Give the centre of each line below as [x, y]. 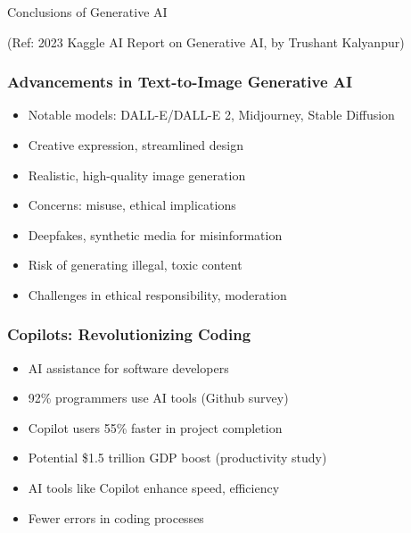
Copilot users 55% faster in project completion [155, 427]
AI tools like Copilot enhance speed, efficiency [154, 488]
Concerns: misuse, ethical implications [132, 205]
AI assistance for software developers [128, 367]
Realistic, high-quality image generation [137, 175]
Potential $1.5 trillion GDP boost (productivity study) [177, 458]
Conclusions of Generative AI [87, 11]
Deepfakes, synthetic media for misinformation [155, 234]
